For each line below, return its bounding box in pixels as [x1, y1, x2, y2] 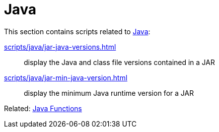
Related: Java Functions [4, 104, 82, 113]
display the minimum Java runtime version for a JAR [24, 88, 194, 97]
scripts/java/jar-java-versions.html [4, 42, 116, 51]
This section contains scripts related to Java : [4, 27, 150, 36]
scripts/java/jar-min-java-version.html [4, 73, 128, 82]
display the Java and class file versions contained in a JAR [24, 58, 215, 66]
